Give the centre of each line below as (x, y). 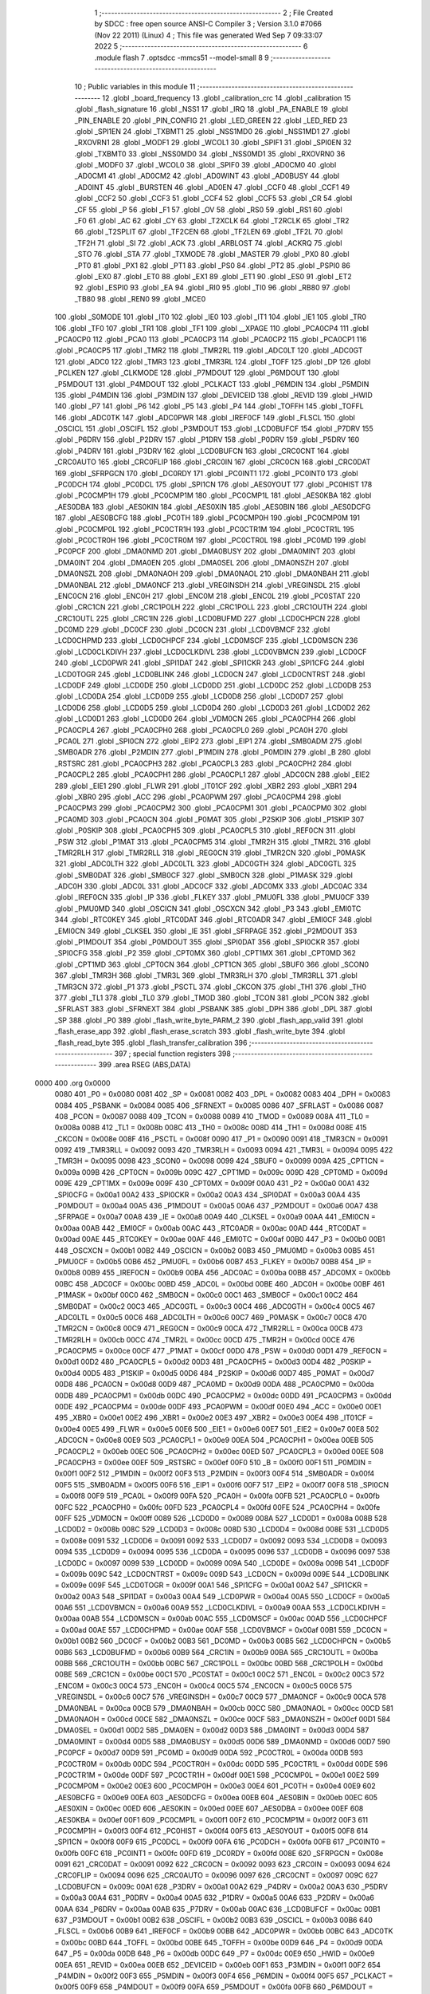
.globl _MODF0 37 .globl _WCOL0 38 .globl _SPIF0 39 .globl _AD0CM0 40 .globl (205, 165)
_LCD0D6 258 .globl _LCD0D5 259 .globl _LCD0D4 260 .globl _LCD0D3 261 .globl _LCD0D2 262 (212, 707)
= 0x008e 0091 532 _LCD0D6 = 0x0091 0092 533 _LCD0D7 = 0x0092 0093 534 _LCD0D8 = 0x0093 (221, 1540)
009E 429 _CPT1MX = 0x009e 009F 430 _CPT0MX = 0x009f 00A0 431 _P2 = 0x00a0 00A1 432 (212, 1184)
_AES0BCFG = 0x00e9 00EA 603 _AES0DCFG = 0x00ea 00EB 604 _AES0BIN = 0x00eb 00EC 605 (216, 1797)
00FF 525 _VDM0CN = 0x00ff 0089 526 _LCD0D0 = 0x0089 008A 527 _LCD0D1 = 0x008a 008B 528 (221, 1518)
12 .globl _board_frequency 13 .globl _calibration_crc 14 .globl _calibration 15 (227, 98)
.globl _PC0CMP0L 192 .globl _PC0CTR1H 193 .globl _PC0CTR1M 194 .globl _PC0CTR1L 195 (204, 529)
